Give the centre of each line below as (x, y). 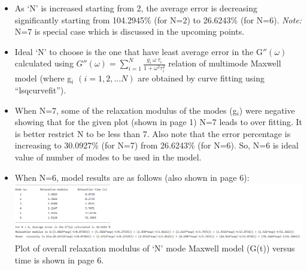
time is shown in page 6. (59, 260)
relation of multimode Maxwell (225, 63)
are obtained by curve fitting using (201, 78)
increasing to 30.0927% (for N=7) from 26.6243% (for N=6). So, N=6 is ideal (156, 145)
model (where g (43, 78)
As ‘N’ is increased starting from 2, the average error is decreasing (136, 8)
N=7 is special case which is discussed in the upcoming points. (130, 31)
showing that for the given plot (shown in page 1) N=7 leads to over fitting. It (158, 122)
